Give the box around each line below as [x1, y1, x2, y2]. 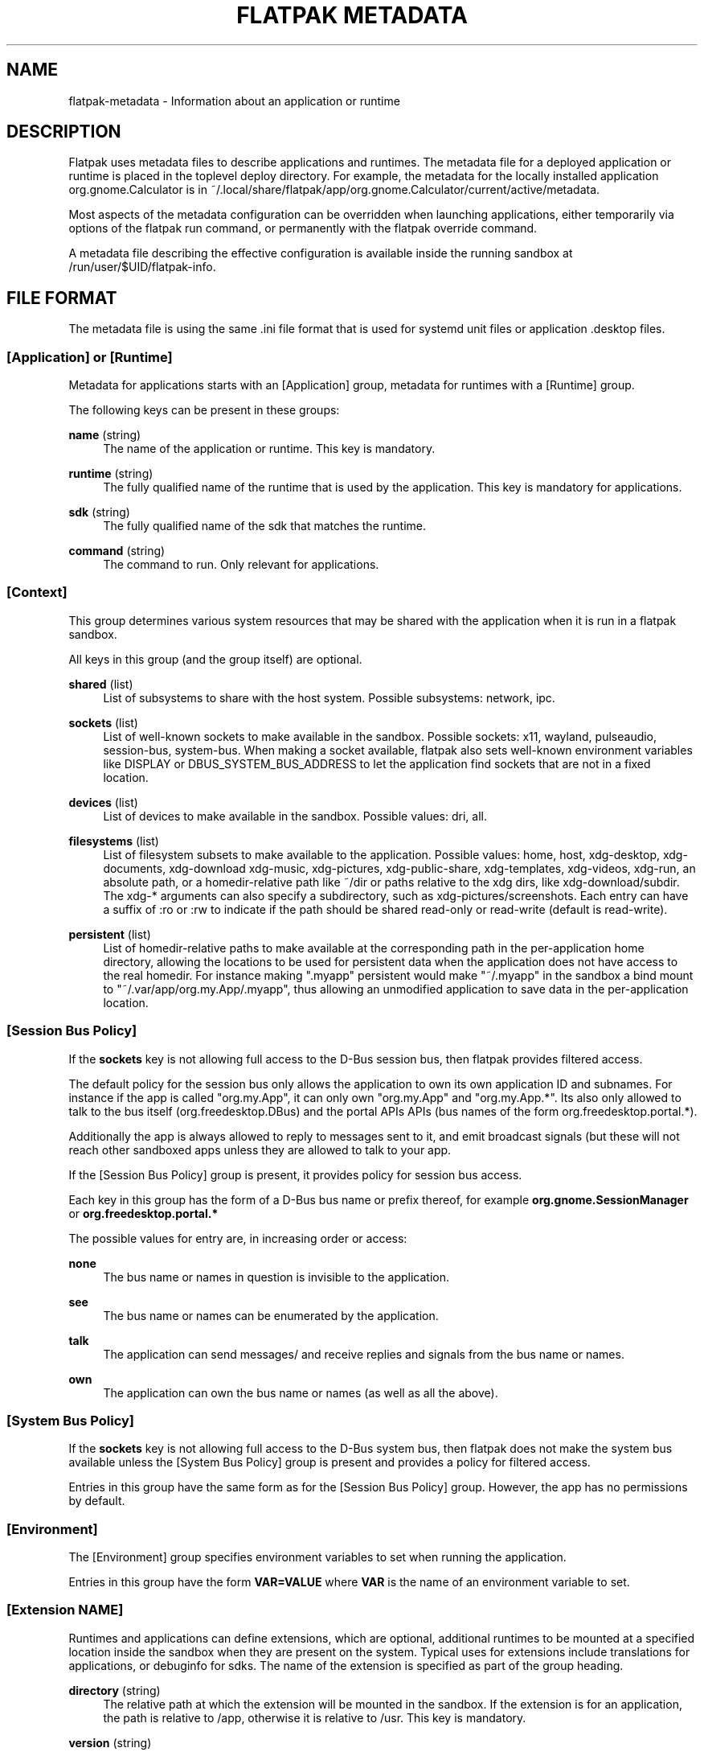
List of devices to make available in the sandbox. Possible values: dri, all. [103, 808, 487, 823]
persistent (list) [68, 927, 151, 941]
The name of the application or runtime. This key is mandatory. [103, 442, 436, 456]
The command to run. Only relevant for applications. [103, 557, 379, 572]
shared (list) [68, 677, 133, 691]
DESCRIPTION [6, 121, 121, 142]
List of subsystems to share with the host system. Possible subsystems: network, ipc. [103, 690, 555, 705]
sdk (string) [68, 505, 130, 520]
